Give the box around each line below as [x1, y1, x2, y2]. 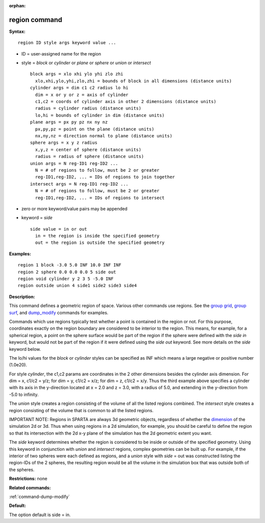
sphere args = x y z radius [30, 140, 98, 146]
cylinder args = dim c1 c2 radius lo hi [30, 85, 129, 91]
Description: [9, 293, 35, 299]
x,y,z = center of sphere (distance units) [35, 147, 142, 152]
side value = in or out [30, 226, 87, 232]
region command [9, 15, 62, 24]
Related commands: [9, 485, 51, 491]
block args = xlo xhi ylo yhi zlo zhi [30, 71, 124, 77]
